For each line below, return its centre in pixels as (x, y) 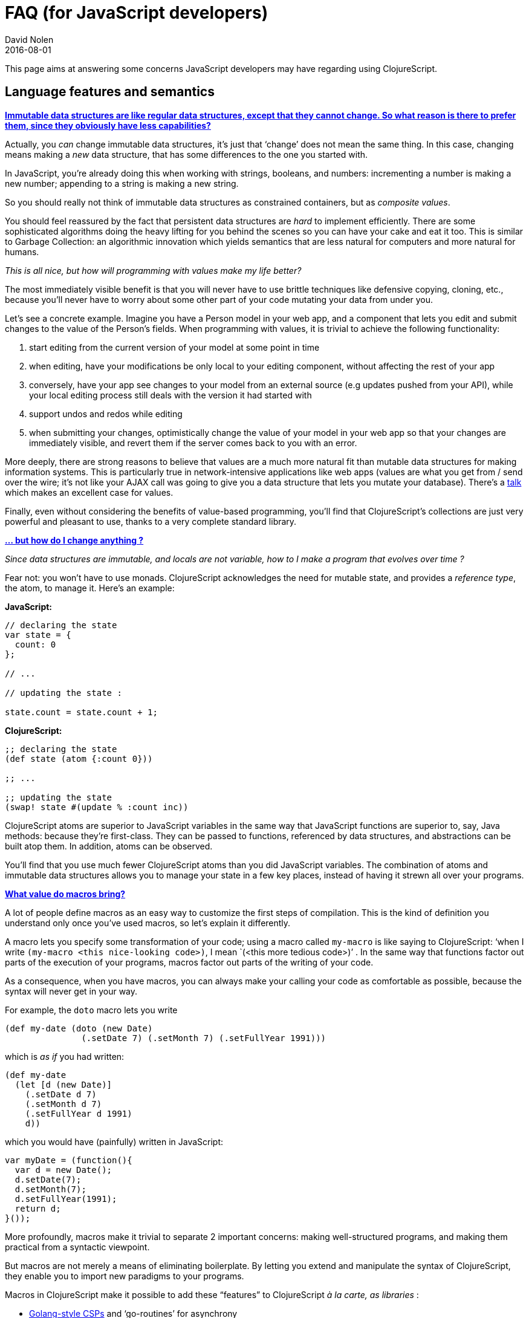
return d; (38, 1208)
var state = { (38, 635)
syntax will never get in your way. (71, 991)
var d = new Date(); (63, 1170)
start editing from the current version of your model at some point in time (174, 347)
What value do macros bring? (65, 894)
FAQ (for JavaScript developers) (137, 13)
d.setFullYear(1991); (66, 1199)
